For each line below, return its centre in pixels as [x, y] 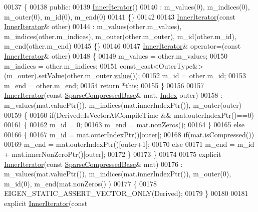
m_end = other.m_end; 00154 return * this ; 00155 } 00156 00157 [104, 85]
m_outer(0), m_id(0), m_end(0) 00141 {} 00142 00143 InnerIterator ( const [120, 16]
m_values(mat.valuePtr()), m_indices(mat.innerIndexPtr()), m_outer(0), [118, 174]
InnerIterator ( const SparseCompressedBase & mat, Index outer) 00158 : [113, 95]
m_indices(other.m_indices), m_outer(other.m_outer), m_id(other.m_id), [120, 36]
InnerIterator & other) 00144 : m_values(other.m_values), [93, 26]
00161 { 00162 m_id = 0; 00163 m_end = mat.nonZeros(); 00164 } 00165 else [124, 125]
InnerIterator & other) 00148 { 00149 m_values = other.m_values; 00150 [116, 55]
